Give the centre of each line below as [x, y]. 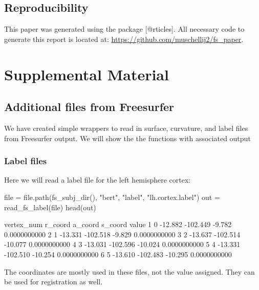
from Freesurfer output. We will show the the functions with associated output [127, 138]
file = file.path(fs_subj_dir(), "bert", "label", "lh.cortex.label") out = [112, 197]
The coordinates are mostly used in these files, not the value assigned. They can [129, 271]
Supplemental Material [87, 74]
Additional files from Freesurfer [89, 107]
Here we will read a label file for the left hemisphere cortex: [98, 180]
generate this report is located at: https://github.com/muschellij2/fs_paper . [124, 39]
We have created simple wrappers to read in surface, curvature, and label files [126, 128]
